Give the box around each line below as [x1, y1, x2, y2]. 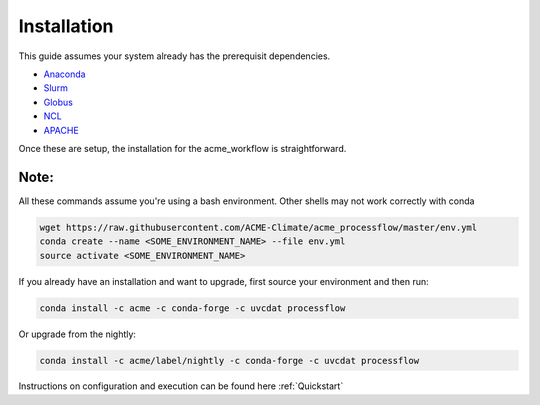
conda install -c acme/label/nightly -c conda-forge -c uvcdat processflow [39, 355, 420, 366]
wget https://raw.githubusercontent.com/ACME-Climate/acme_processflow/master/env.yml [39, 221, 478, 233]
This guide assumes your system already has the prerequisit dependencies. [18, 50, 331, 62]
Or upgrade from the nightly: [18, 328, 137, 340]
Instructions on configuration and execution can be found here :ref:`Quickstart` [18, 380, 344, 392]
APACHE [43, 124, 79, 136]
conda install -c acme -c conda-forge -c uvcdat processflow [39, 302, 346, 314]
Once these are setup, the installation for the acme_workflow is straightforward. [18, 142, 347, 154]
